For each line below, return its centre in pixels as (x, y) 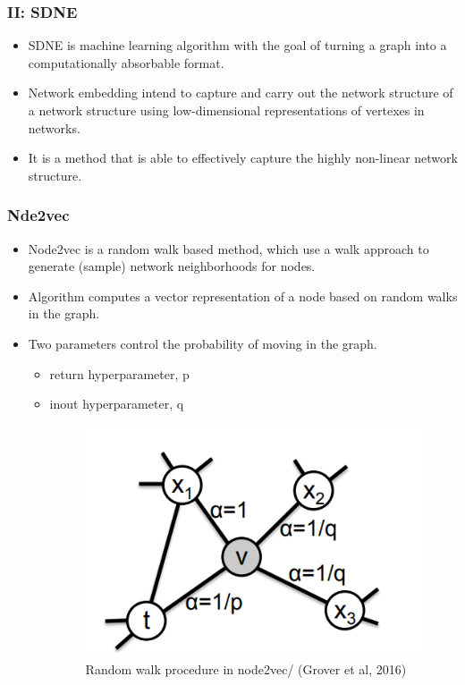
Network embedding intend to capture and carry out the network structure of (241, 93)
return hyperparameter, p (119, 373)
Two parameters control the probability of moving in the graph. (203, 343)
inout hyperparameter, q (117, 404)
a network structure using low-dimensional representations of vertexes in (226, 110)
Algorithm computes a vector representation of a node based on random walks (243, 296)
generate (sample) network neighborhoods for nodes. (172, 266)
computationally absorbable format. (126, 62)
